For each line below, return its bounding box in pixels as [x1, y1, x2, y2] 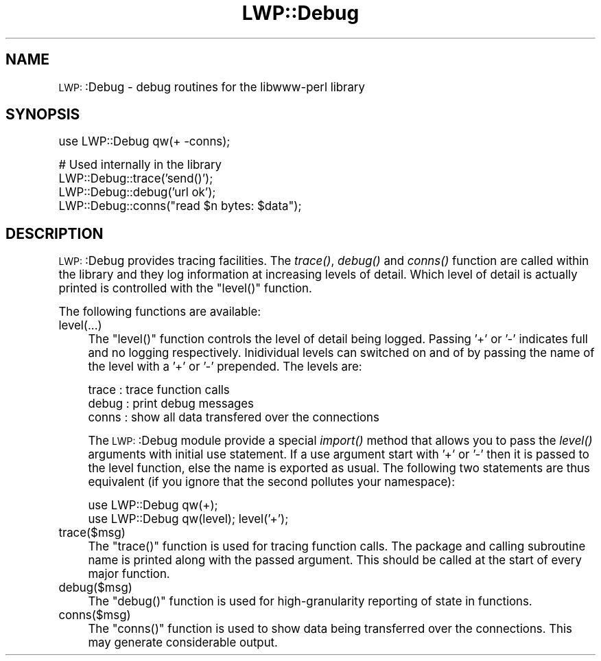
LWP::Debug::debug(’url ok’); [58, 185, 216, 200]
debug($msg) [58, 581, 132, 595]
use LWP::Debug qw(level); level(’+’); [88, 512, 289, 526]
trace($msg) [58, 526, 126, 540]
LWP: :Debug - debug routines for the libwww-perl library [58, 80, 365, 94]
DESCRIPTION [5, 224, 104, 242]
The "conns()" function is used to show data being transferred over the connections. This [88, 622, 572, 636]
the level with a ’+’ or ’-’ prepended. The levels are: [88, 360, 362, 374]
